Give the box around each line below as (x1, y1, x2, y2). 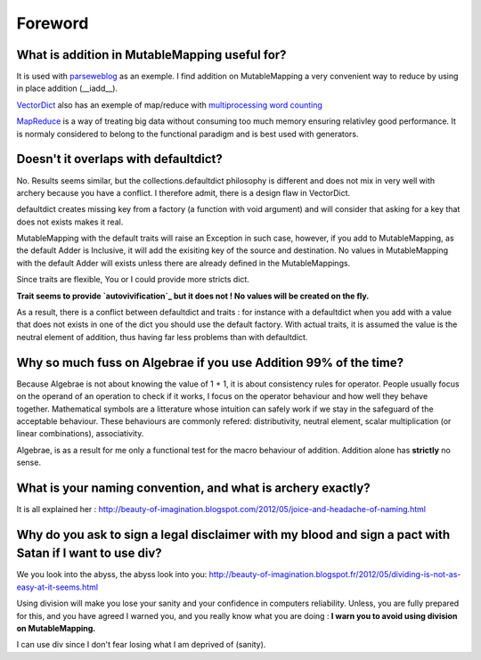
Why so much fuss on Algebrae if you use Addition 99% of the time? (16, 354, 404, 370)
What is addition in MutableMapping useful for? (16, 47, 287, 62)
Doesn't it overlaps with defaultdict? (16, 151, 223, 167)
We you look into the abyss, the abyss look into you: (16, 569, 208, 580)
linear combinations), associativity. (16, 428, 144, 439)
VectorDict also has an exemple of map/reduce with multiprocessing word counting (16, 99, 322, 110)
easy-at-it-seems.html (16, 582, 98, 592)
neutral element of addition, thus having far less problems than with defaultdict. (16, 331, 308, 342)
